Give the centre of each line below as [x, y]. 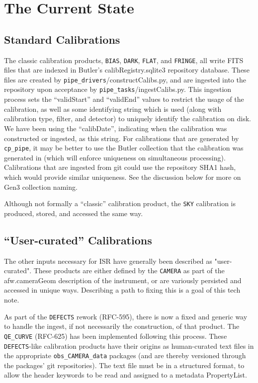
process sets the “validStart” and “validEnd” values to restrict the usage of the [124, 99]
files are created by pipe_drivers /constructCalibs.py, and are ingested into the [125, 79]
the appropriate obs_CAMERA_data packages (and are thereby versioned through [125, 355]
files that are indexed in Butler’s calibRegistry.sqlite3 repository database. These [127, 70]
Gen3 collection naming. [41, 187]
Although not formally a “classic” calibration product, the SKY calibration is [120, 203]
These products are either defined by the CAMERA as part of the [129, 270]
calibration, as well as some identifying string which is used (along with [113, 109]
